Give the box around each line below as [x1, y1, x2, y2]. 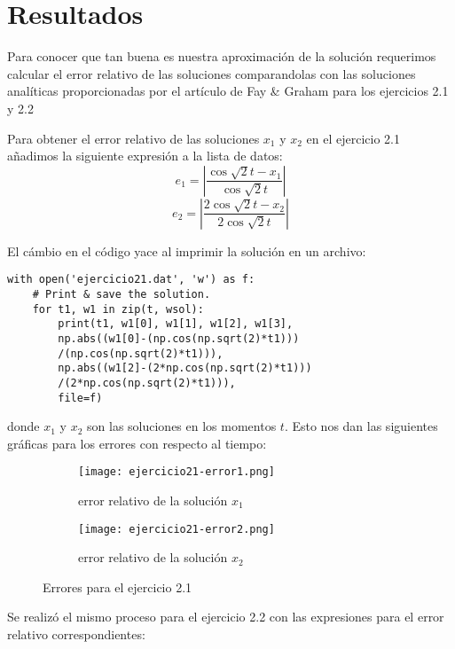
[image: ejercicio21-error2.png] [78, 522, 275, 536]
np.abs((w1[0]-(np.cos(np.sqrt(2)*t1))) [58, 332, 300, 345]
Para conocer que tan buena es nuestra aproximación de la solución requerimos [7, 47, 436, 66]
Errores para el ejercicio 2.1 [43, 577, 192, 596]
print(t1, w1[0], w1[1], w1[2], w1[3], [58, 317, 294, 331]
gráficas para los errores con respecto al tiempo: [7, 434, 267, 452]
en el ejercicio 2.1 [306, 129, 401, 147]
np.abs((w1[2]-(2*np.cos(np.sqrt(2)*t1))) [58, 362, 312, 375]
